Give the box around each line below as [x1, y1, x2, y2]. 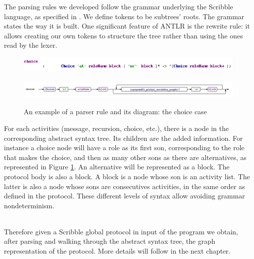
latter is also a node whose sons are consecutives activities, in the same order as [4, 181, 245, 191]
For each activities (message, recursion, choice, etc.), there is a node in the [4, 123, 229, 133]
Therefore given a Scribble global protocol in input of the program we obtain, [4, 226, 238, 236]
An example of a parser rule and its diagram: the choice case [24, 106, 207, 117]
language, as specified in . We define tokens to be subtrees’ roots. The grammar [4, 11, 245, 21]
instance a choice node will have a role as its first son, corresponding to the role [4, 142, 245, 153]
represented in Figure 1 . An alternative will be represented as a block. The [4, 162, 230, 172]
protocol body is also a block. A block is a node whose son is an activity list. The [4, 171, 250, 181]
